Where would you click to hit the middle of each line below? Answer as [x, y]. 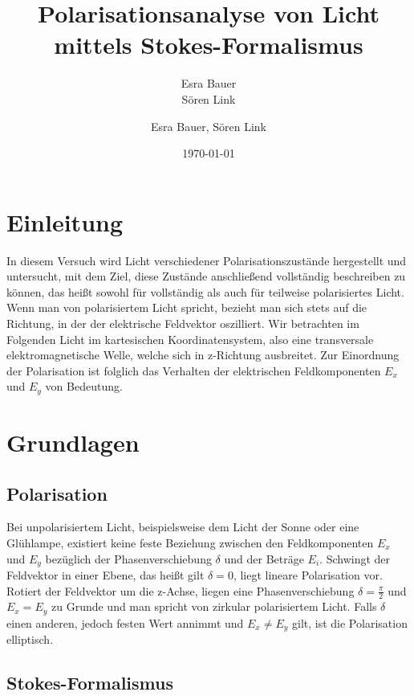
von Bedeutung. [84, 386]
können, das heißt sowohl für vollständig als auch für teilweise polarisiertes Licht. [205, 291]
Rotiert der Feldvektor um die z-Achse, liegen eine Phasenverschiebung [181, 590]
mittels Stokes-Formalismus [209, 45]
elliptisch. [30, 639]
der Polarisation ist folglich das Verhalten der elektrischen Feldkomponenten [194, 370]
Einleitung [65, 221]
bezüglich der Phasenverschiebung [128, 558]
